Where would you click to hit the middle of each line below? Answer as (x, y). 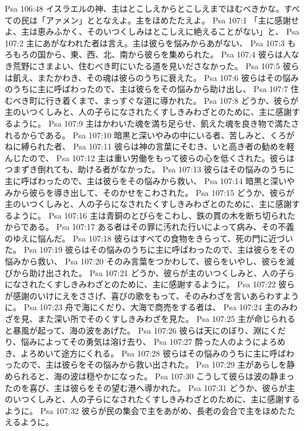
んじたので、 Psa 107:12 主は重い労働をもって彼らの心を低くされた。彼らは (150, 157)
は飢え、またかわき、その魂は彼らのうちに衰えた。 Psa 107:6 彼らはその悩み (152, 77)
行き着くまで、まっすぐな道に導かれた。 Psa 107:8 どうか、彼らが (172, 100)
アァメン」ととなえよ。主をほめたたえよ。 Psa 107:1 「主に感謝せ (172, 20)
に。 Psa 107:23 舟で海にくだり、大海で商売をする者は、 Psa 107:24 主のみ (147, 307)
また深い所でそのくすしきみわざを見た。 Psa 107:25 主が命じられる (166, 319)
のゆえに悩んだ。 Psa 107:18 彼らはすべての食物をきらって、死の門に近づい (149, 238)
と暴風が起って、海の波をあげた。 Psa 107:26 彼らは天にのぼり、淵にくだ (145, 330)
